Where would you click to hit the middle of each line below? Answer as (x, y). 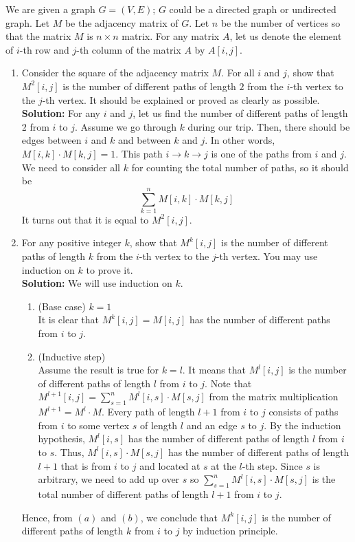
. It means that (214, 370)
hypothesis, (61, 438)
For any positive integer (71, 242)
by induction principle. (230, 531)
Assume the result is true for (98, 370)
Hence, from (47, 517)
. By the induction (302, 425)
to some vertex (99, 425)
